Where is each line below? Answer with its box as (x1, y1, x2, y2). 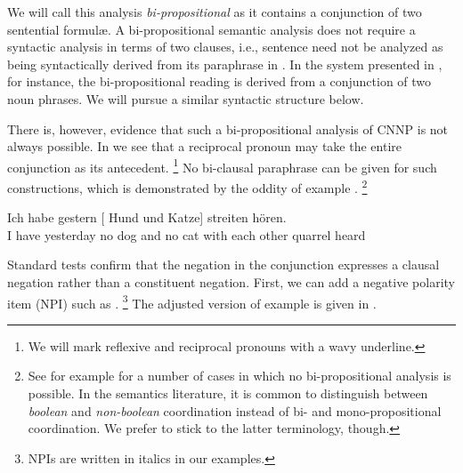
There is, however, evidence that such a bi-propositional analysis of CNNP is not (7, 119, 449, 138)
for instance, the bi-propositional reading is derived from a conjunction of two (7, 72, 432, 91)
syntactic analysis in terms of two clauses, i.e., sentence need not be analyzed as (7, 37, 443, 56)
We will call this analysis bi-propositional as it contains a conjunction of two (7, 3, 422, 20)
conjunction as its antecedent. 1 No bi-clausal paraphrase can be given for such (7, 155, 437, 176)
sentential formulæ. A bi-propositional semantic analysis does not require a (7, 20, 416, 38)
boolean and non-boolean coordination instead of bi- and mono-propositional (28, 401, 442, 420)
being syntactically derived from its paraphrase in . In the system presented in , (7, 54, 443, 73)
